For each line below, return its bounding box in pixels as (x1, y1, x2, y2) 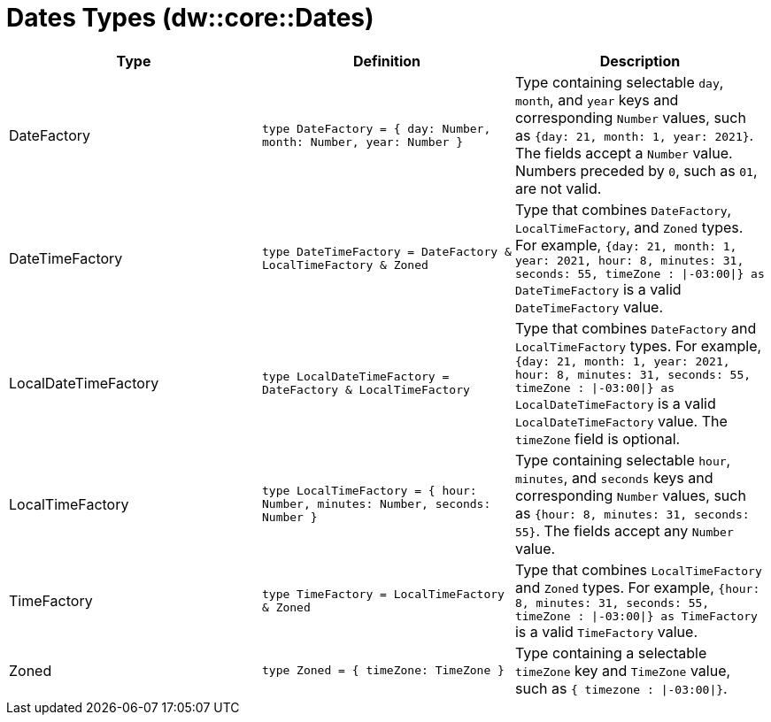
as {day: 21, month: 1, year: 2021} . (514, 126, 754, 144)
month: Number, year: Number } (261, 134, 463, 149)
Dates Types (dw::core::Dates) (6, 3, 374, 33)
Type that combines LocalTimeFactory (514, 560, 762, 579)
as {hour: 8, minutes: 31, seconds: (514, 503, 750, 522)
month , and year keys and (514, 90, 679, 109)
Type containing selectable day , (514, 73, 724, 91)
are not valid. (514, 179, 602, 197)
